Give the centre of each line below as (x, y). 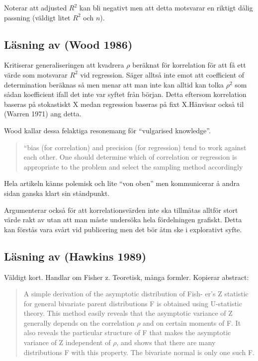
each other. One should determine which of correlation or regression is (130, 157)
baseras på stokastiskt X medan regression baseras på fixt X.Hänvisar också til (124, 104)
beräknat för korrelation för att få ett (189, 65)
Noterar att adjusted (36, 7)
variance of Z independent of (67, 342)
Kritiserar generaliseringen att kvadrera (64, 65)
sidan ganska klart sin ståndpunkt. (57, 193)
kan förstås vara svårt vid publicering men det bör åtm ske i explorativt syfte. (123, 229)
